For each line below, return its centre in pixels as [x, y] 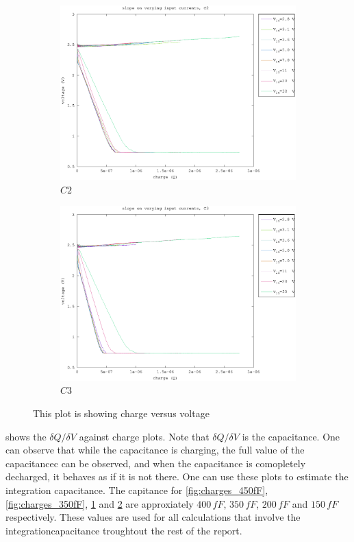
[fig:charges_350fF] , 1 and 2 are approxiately [100, 503]
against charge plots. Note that [144, 436]
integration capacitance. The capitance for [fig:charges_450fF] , [137, 490]
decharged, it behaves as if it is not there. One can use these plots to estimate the [177, 476]
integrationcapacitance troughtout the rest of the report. [124, 530]
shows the [26, 436]
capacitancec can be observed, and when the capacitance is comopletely [156, 463]
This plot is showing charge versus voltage [121, 413]
